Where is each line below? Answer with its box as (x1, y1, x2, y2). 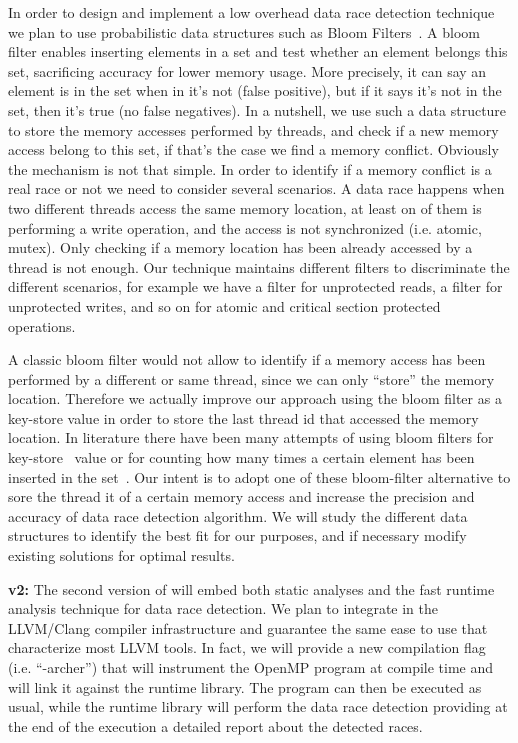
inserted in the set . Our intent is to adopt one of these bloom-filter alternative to (8, 466, 511, 487)
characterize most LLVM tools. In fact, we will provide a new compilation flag (8, 637, 486, 658)
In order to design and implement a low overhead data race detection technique (8, 2, 495, 22)
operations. (8, 315, 76, 336)
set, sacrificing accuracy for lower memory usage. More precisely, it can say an (8, 60, 487, 81)
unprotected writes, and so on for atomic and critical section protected (8, 295, 441, 316)
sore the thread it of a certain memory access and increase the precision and (8, 486, 475, 507)
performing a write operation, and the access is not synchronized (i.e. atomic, (8, 217, 482, 238)
